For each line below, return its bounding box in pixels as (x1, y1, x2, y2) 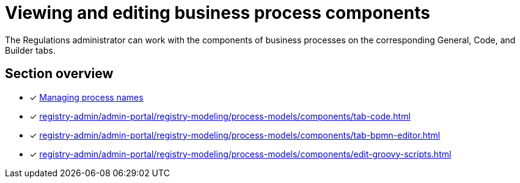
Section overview (5, 66, 114, 82)
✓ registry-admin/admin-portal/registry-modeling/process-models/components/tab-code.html (29, 110, 411, 121)
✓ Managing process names (29, 91, 144, 102)
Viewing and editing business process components (5, 2, 430, 23)
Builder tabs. (5, 45, 56, 56)
